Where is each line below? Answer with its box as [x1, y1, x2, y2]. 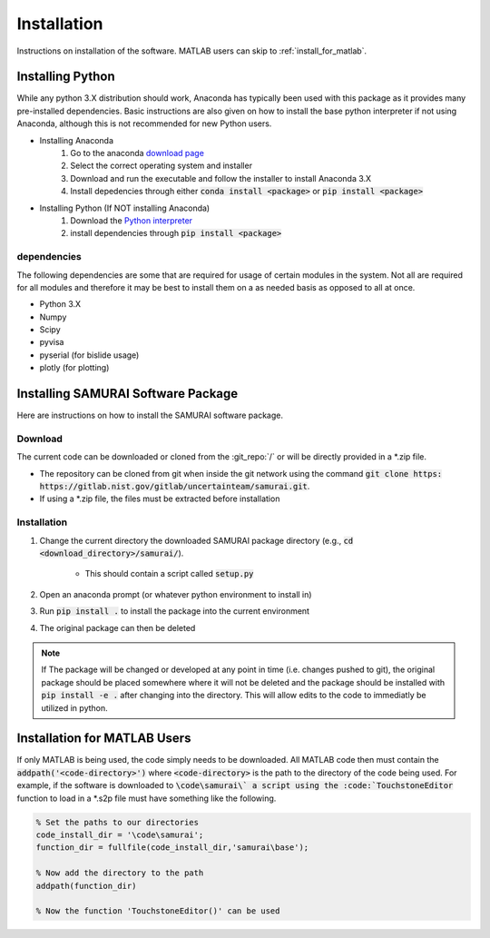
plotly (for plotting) [39, 362, 110, 373]
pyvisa [39, 337, 64, 348]
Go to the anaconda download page [70, 148, 204, 159]
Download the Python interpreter [70, 214, 193, 226]
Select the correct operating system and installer [70, 160, 253, 172]
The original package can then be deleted [39, 622, 196, 633]
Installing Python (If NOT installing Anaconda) [39, 202, 211, 213]
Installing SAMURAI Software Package [16, 386, 239, 401]
